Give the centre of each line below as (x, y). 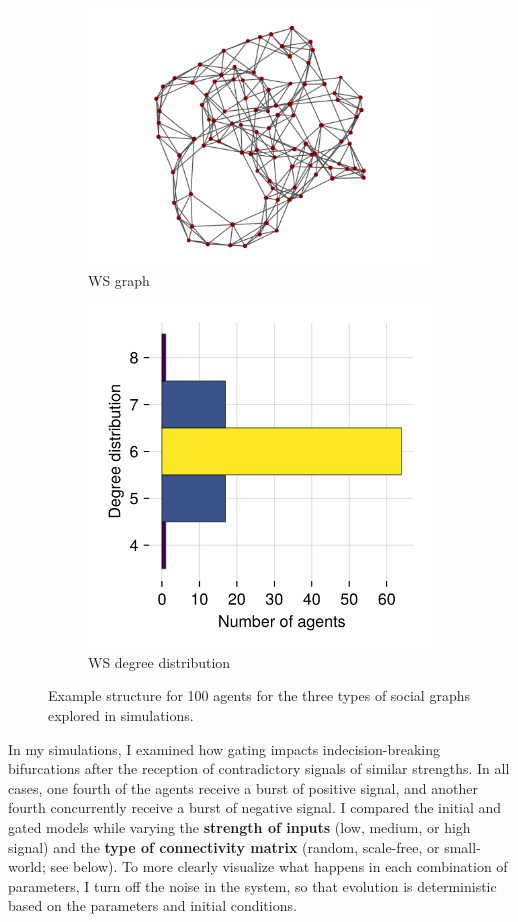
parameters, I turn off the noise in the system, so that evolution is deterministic (252, 885)
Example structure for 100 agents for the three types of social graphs (259, 695)
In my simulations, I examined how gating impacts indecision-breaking (224, 748)
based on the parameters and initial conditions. (152, 905)
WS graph (119, 279)
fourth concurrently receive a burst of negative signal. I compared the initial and (255, 807)
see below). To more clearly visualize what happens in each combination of (279, 866)
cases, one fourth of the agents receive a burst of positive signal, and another (243, 787)
